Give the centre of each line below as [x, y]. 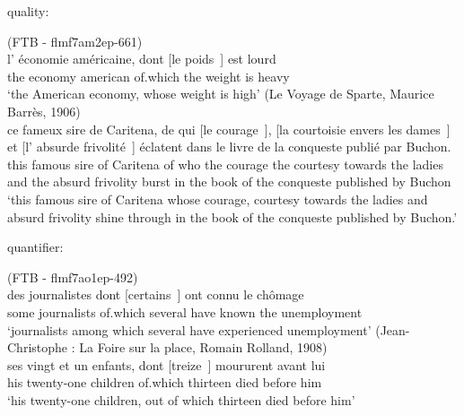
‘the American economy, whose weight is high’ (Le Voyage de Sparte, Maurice [221, 94]
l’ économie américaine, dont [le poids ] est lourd [142, 59]
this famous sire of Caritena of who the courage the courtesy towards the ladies [225, 164]
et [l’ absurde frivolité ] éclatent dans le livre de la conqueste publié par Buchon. [229, 147]
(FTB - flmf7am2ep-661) [75, 41]
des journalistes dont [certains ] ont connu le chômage [156, 294]
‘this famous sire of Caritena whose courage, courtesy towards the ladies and [218, 199]
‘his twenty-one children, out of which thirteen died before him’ [181, 399]
